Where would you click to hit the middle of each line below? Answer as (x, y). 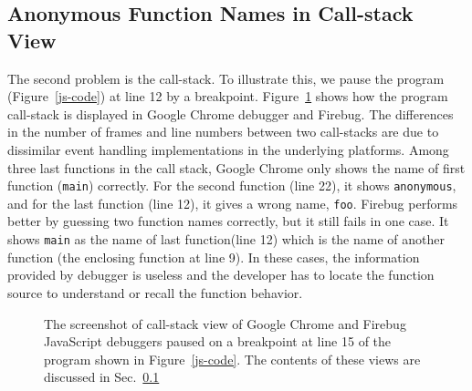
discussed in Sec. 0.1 (102, 377)
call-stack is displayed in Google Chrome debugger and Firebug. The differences (231, 113)
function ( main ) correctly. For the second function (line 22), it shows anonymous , (232, 185)
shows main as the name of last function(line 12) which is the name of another (226, 239)
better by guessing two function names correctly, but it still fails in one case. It (228, 221)
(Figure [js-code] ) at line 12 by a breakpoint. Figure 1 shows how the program (228, 96)
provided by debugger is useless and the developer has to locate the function (221, 275)
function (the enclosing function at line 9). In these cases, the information (214, 257)
